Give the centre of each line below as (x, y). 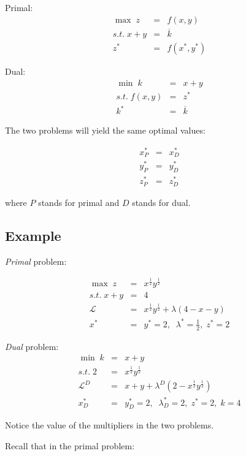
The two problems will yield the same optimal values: (105, 130)
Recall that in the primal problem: (70, 446)
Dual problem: (32, 346)
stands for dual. (161, 202)
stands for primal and (79, 202)
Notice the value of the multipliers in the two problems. (110, 425)
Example (33, 235)
